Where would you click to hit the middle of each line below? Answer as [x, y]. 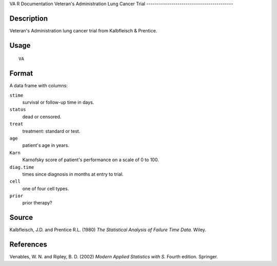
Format [21, 74]
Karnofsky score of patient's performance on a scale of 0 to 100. [91, 160]
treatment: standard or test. [51, 131]
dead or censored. [42, 117]
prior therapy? [37, 203]
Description [29, 18]
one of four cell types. [46, 188]
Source [21, 217]
